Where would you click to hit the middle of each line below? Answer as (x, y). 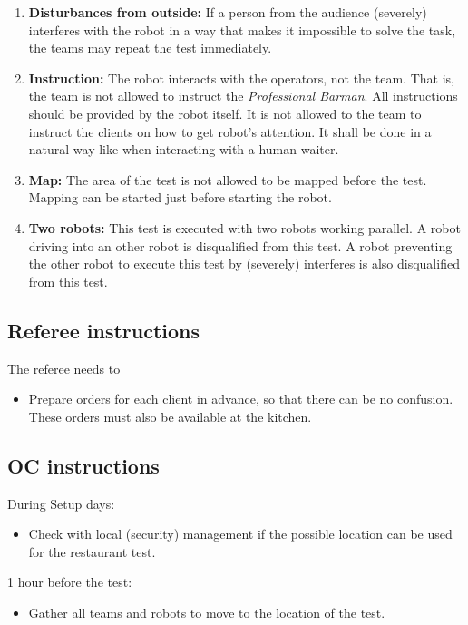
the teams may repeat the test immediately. (150, 48)
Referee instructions (104, 330)
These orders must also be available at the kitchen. (170, 416)
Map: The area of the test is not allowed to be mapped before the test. (228, 179)
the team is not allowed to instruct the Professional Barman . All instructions (243, 96)
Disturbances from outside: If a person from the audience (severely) (228, 12)
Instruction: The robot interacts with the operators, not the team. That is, (241, 78)
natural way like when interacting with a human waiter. (184, 149)
